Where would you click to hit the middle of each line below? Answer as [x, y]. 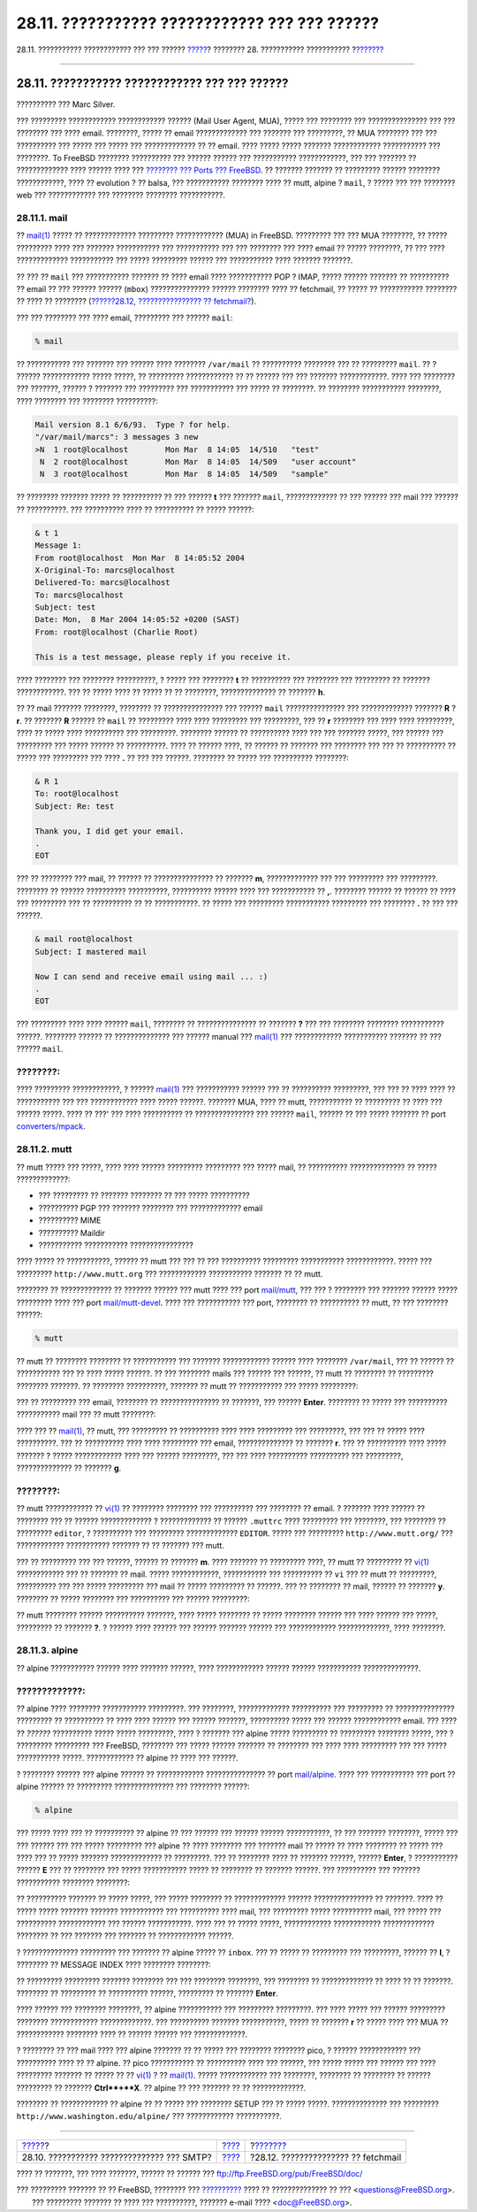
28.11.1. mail [42, 218]
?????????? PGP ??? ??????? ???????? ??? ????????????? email [151, 1208]
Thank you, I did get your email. [110, 831]
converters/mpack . [51, 1126]
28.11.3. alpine [47, 1650]
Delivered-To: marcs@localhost [103, 583]
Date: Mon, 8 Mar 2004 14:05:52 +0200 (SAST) [137, 620]
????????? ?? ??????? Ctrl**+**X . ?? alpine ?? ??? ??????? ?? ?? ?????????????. [161, 2087]
